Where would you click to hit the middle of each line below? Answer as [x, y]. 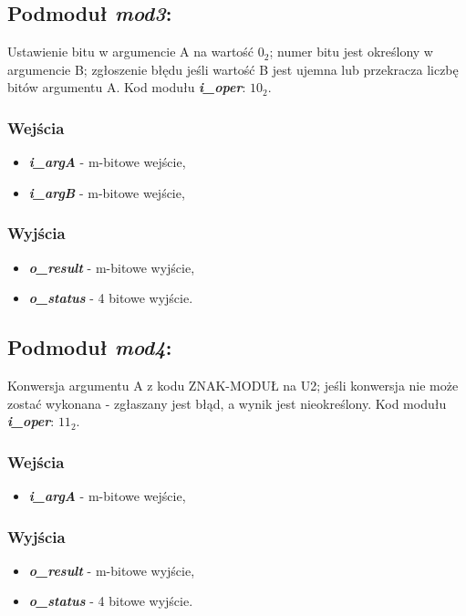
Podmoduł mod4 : [90, 347]
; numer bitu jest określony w [351, 52]
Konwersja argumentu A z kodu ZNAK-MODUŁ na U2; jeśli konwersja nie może [233, 385]
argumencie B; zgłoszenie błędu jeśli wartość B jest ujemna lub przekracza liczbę [233, 69]
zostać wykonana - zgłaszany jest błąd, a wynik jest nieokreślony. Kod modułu [227, 403]
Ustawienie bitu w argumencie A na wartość [131, 52]
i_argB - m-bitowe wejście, [107, 192]
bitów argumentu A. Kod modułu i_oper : [127, 87]
